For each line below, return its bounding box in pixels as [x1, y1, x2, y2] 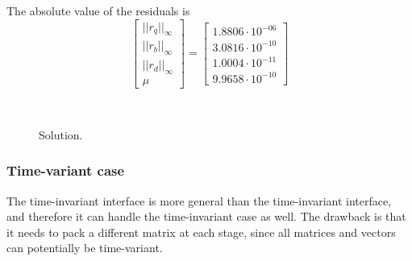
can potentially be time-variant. [6, 239, 163, 256]
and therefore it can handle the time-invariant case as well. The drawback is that [6, 208, 406, 225]
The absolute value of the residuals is [6, 2, 190, 19]
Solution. [39, 126, 83, 143]
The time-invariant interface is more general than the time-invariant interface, [6, 192, 392, 209]
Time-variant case [6, 160, 125, 180]
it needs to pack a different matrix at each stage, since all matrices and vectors [6, 223, 396, 240]
